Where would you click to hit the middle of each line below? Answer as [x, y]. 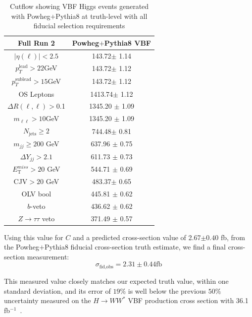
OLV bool [36, 193]
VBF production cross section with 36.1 [188, 300]
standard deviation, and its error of [57, 290]
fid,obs [106, 267]
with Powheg [31, 16]
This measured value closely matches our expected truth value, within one [116, 281]
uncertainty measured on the [48, 300]
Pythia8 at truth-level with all [101, 16]
